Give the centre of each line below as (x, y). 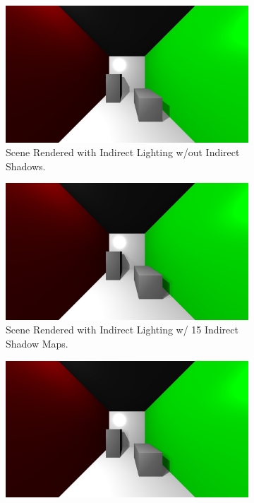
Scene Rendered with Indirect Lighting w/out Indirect (123, 152)
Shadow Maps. (37, 343)
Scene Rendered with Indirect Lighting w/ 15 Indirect (122, 330)
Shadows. (26, 166)
